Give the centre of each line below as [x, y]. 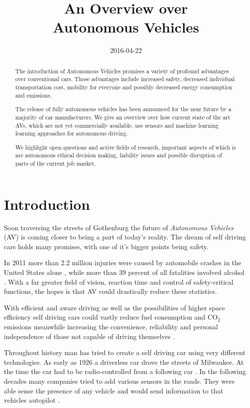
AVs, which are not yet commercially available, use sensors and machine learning [117, 125]
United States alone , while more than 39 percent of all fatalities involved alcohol [124, 272]
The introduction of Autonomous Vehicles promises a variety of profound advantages [122, 71]
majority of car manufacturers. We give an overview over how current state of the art [123, 117]
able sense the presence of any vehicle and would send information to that [114, 390]
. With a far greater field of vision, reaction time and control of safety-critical [119, 281]
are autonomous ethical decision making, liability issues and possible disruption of [119, 155]
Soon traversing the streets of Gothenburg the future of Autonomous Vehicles [119, 227]
